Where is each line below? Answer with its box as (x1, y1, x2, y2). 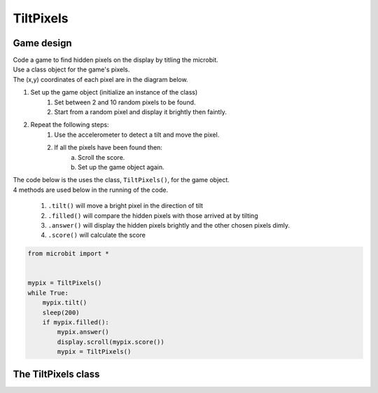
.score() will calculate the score (48, 231, 146, 240)
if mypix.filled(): (42, 319, 110, 326)
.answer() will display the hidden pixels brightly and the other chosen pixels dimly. (48, 221, 290, 229)
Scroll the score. (78, 153, 125, 161)
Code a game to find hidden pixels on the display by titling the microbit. (13, 56, 218, 64)
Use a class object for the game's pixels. (13, 65, 130, 74)
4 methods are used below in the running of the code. (13, 186, 169, 194)
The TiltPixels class (13, 368, 100, 380)
